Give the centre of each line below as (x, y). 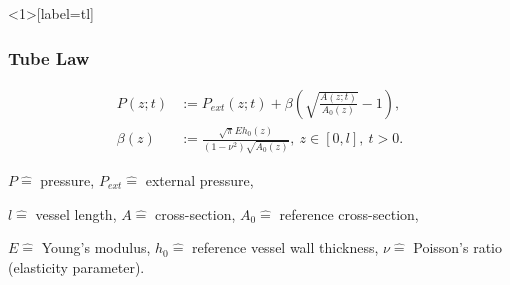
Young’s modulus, (96, 247)
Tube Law (49, 57)
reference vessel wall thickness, (285, 247)
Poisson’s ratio (457, 247)
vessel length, (76, 213)
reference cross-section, (349, 213)
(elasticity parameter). (76, 266)
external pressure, (199, 179)
